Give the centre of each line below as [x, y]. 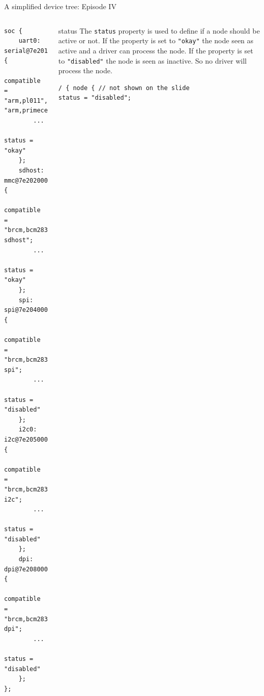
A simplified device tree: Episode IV [60, 6]
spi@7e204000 [26, 310]
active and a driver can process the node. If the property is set [156, 50]
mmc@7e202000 [26, 180]
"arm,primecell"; [33, 111]
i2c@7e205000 [26, 439]
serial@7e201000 [32, 51]
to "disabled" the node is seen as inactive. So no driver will [152, 60]
